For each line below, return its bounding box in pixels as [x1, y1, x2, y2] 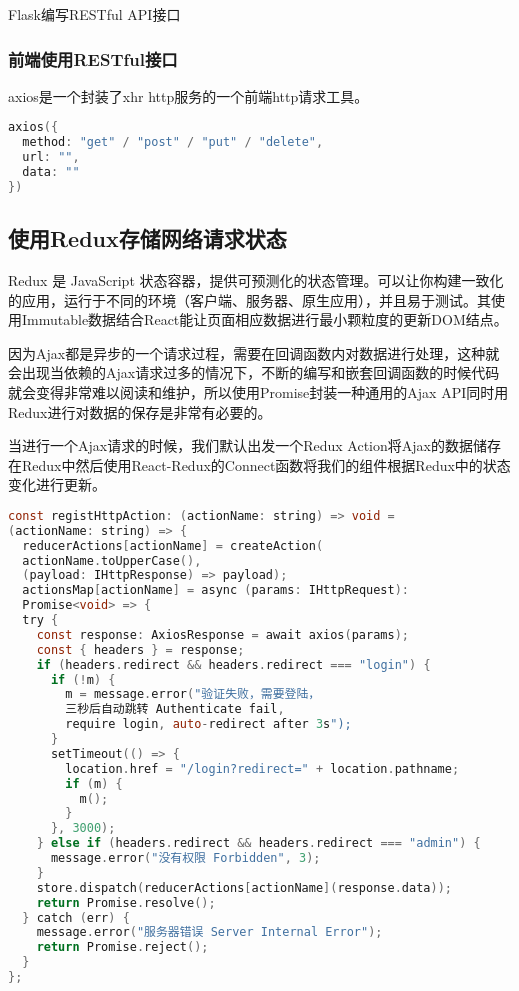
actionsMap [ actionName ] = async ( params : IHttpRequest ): [22, 583, 410, 598]
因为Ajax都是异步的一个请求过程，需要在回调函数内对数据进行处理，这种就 [8, 342, 500, 363]
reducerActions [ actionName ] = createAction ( [22, 538, 324, 553]
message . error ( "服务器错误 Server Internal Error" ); [36, 925, 383, 940]
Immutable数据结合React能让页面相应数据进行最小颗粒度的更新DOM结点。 [21, 309, 508, 330]
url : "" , [22, 150, 80, 165]
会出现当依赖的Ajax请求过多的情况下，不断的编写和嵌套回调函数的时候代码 [8, 362, 500, 383]
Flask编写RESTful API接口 [8, 4, 181, 24]
